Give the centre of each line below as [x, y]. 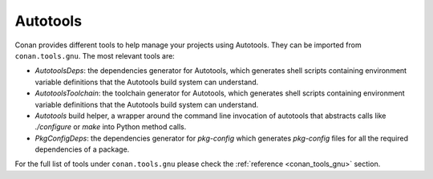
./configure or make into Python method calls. [111, 127]
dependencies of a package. [82, 149]
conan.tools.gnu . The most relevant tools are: [95, 55]
